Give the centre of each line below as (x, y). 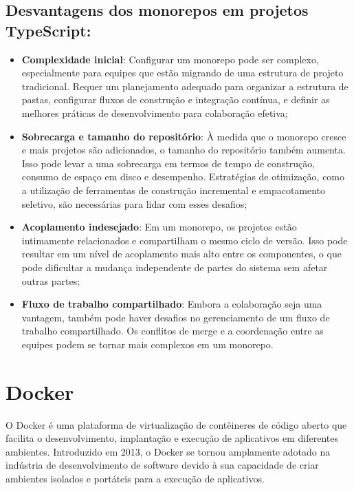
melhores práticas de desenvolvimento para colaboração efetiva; (155, 113)
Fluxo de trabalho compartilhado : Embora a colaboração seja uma (172, 304)
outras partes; (51, 280)
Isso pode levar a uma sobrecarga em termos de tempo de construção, (168, 163)
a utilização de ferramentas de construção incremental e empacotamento (174, 190)
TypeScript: (48, 30)
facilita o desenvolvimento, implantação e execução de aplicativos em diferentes (172, 438)
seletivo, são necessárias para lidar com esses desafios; (134, 203)
